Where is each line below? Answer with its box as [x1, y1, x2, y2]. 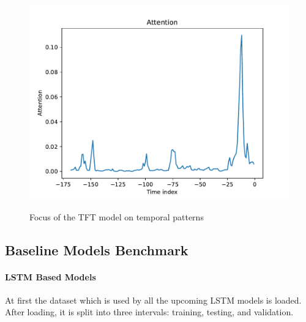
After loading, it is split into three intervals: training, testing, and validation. [5, 305, 294, 318]
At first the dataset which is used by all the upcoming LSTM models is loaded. [5, 293, 302, 306]
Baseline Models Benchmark [5, 240, 188, 259]
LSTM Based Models [5, 270, 96, 283]
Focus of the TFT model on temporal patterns [29, 210, 204, 223]
